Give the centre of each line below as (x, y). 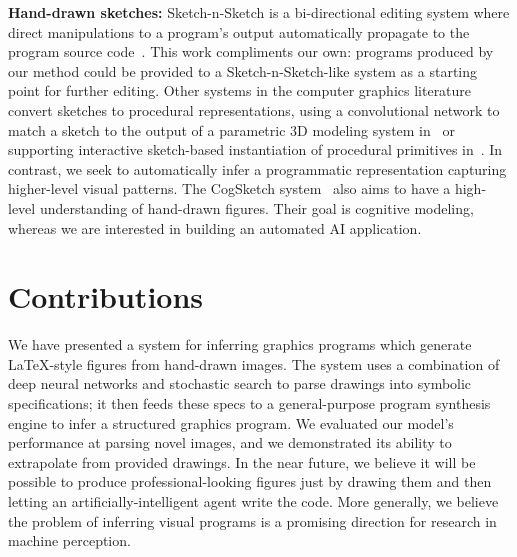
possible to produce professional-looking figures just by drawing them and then (250, 481)
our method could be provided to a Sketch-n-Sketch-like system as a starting (243, 70)
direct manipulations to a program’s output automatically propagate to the (239, 31)
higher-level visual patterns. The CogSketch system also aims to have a (229, 188)
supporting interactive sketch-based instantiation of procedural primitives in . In (255, 149)
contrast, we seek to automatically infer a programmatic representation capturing (257, 168)
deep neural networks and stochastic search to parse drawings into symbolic (240, 383)
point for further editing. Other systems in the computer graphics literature (240, 90)
